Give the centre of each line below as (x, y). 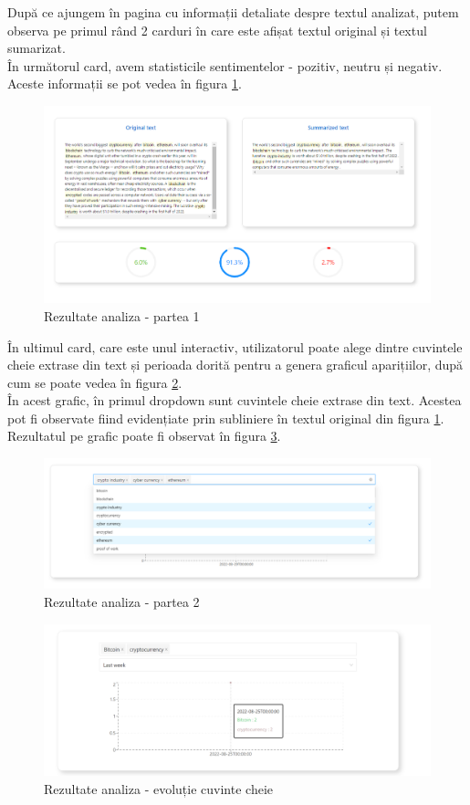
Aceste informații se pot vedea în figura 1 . (125, 84)
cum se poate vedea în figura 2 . (95, 382)
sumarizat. (37, 48)
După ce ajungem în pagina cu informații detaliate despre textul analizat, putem (233, 12)
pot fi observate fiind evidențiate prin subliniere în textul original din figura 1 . (226, 418)
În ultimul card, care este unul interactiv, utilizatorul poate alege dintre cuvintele (235, 346)
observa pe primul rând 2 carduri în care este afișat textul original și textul (217, 30)
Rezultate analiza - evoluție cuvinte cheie (158, 788)
